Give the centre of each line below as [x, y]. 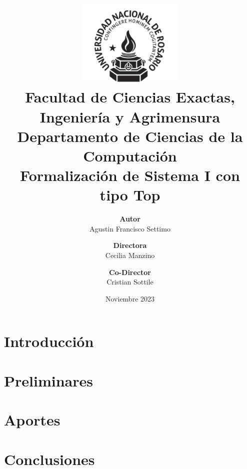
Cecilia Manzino [130, 255]
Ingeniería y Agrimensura [130, 116]
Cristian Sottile [130, 282]
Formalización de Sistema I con [130, 175]
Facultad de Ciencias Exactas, [130, 97]
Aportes [32, 420]
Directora [130, 245]
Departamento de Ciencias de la [130, 136]
